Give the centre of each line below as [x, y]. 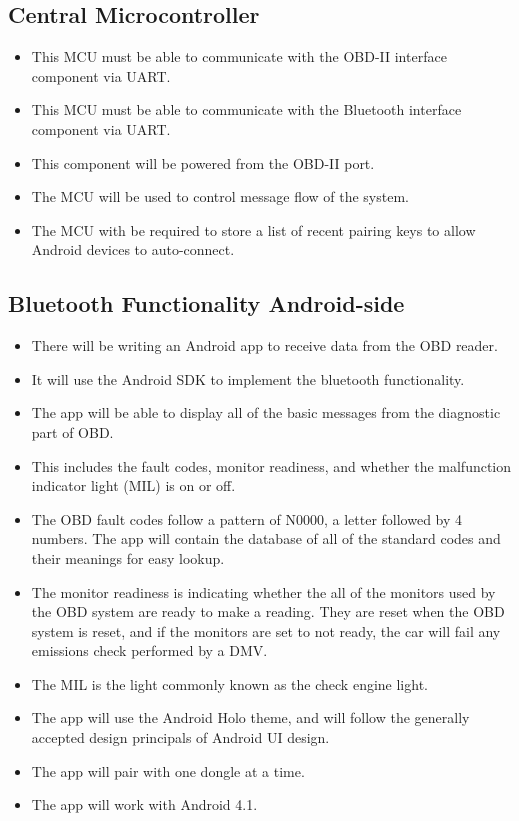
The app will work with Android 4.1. [144, 804]
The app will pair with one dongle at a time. [168, 770]
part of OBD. [72, 431]
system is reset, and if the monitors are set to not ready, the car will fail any [266, 630]
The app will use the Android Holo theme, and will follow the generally [250, 717]
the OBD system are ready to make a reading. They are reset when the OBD [268, 611]
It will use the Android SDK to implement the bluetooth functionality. [248, 378]
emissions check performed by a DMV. [149, 650]
